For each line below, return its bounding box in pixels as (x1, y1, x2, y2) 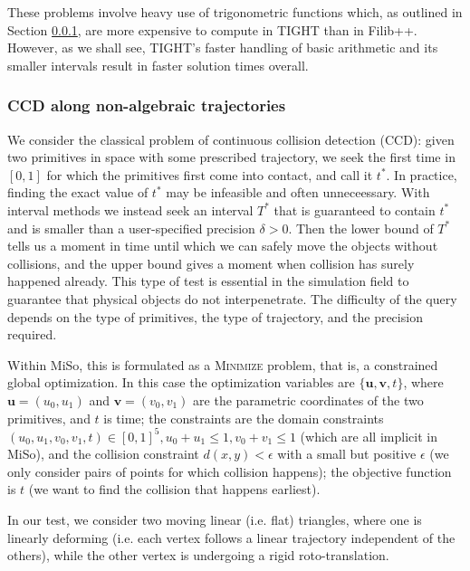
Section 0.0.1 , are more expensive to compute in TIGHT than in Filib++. (7, 20, 417, 39)
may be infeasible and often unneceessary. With (166, 183, 430, 202)
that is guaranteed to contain (273, 200, 436, 219)
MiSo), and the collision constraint (7, 444, 199, 463)
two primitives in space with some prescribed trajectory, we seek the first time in (7, 148, 456, 167)
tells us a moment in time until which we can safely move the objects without (7, 236, 438, 255)
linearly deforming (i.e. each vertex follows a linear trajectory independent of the (7, 528, 456, 547)
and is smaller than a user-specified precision (7, 218, 255, 237)
